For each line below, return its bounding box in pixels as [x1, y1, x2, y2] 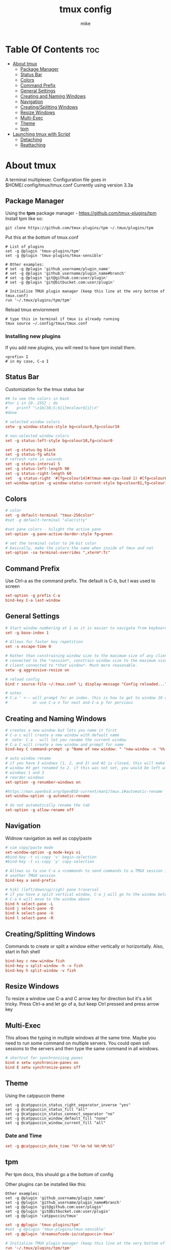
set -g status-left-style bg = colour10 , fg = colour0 [5, 438, 113, 443]
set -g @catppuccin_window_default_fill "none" [5, 1115, 108, 1121]
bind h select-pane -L [5, 901, 53, 906]
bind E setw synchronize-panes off [5, 1064, 81, 1070]
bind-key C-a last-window [5, 598, 60, 603]
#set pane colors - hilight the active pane [5, 527, 101, 532]
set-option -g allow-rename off [5, 808, 74, 813]
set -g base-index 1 [5, 630, 49, 635]
